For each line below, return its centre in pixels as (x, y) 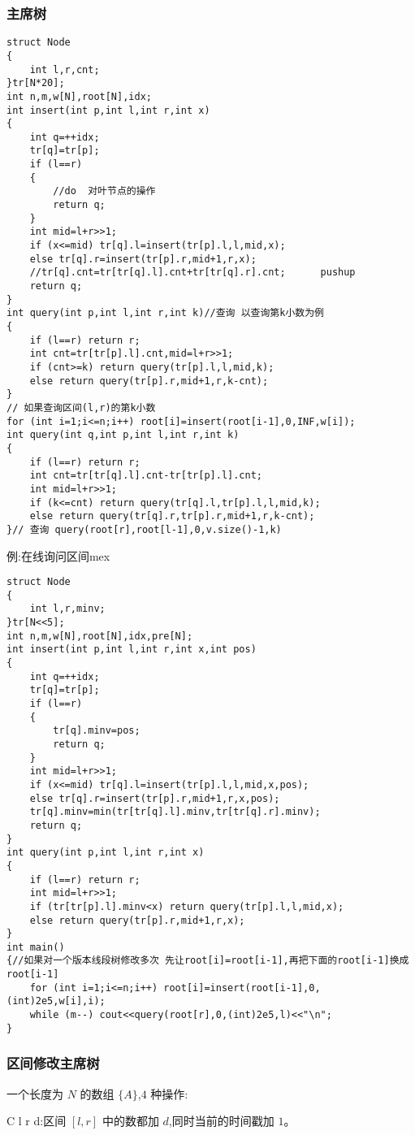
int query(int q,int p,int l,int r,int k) (123, 435)
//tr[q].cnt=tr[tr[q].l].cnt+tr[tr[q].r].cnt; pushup (192, 273)
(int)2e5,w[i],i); (56, 1001)
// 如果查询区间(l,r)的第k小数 (81, 407)
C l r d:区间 (37, 1121)
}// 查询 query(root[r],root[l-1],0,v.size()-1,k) (144, 529)
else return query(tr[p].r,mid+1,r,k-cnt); (149, 381)
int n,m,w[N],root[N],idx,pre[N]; (100, 636)
